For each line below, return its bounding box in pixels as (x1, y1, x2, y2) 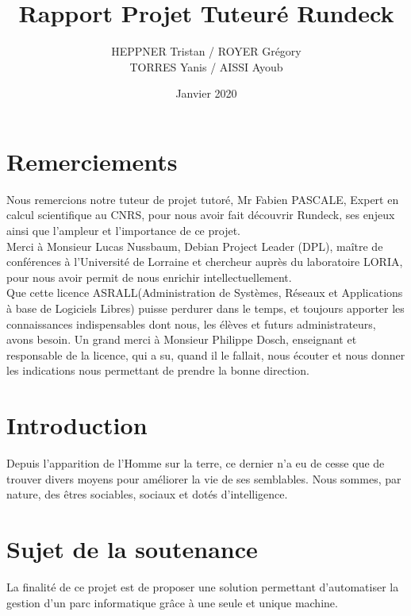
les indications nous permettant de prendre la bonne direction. (6, 362, 309, 379)
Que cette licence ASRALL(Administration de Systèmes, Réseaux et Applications (6, 284, 403, 301)
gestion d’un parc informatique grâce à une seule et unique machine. (6, 594, 338, 610)
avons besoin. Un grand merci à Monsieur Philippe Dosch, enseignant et (6, 331, 357, 348)
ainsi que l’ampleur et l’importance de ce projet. (6, 222, 240, 239)
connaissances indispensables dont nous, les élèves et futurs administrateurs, (6, 315, 376, 332)
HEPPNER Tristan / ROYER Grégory (111, 43, 302, 60)
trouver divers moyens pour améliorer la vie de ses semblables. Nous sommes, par (6, 470, 401, 487)
